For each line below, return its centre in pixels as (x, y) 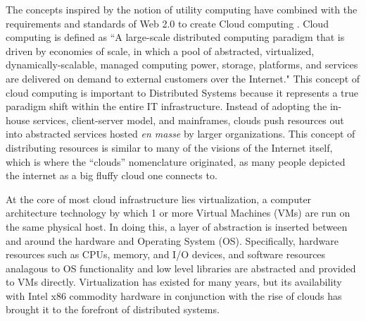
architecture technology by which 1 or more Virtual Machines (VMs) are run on (178, 213)
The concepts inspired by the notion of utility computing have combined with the (182, 9)
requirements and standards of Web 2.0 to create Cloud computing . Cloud (167, 23)
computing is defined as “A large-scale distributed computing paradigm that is (175, 37)
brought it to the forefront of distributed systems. (113, 309)
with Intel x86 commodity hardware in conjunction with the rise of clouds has (174, 295)
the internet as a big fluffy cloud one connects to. (112, 175)
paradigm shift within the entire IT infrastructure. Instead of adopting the (166, 106)
